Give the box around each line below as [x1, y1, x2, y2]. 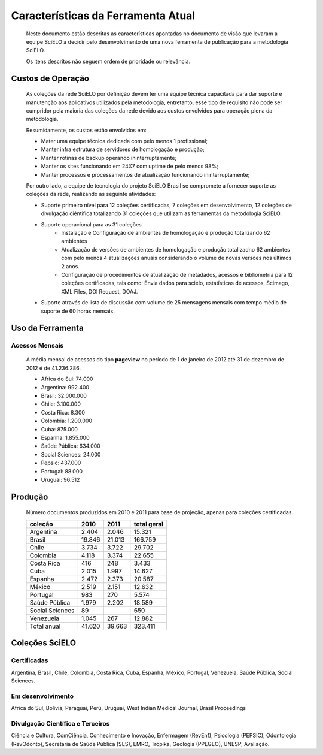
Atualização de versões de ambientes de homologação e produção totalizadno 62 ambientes [61, 246, 290, 253]
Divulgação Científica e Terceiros [11, 719, 110, 727]
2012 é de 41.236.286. [26, 364, 81, 372]
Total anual [29, 622, 61, 630]
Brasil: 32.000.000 [41, 392, 87, 400]
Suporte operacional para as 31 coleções [41, 221, 142, 228]
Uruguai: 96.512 [41, 476, 80, 483]
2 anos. [61, 262, 80, 270]
